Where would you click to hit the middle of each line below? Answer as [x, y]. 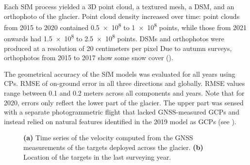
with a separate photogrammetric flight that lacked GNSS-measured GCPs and [122, 112]
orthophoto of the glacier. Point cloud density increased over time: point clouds [122, 16]
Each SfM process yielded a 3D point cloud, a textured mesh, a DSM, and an [119, 6]
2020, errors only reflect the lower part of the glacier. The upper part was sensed [124, 102]
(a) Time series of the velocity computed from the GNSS [108, 138]
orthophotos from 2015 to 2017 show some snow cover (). [89, 58]
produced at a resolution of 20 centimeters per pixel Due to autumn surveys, [118, 48]
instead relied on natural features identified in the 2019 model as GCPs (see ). [120, 121]
